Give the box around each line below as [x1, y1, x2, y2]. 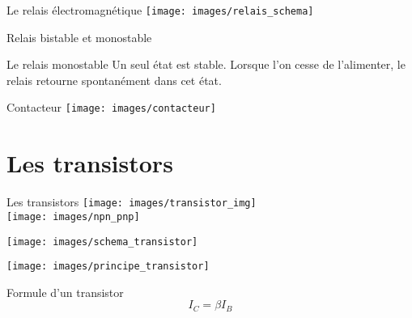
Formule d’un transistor [6, 283, 124, 300]
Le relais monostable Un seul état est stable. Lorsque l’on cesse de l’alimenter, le [6, 56, 406, 73]
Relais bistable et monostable [6, 28, 152, 45]
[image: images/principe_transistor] [6, 261, 210, 273]
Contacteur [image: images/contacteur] [6, 99, 216, 116]
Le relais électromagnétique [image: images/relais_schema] [6, 2, 314, 18]
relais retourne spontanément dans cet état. [6, 71, 222, 88]
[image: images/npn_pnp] [6, 210, 140, 223]
